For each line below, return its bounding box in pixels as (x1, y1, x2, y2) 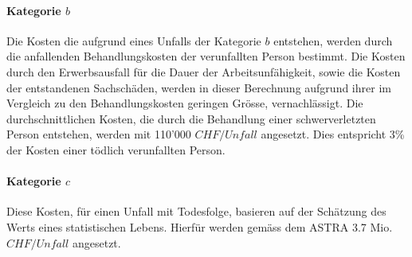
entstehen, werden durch (273, 32, 393, 49)
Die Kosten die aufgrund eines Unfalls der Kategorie (6, 32, 261, 49)
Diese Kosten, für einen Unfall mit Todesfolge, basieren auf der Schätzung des (6, 203, 386, 220)
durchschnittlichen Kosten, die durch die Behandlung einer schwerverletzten (6, 110, 376, 127)
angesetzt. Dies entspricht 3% (261, 126, 405, 142)
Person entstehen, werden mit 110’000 (6, 126, 191, 142)
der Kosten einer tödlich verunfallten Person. (6, 141, 226, 158)
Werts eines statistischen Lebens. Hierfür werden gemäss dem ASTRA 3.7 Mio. (6, 218, 393, 235)
